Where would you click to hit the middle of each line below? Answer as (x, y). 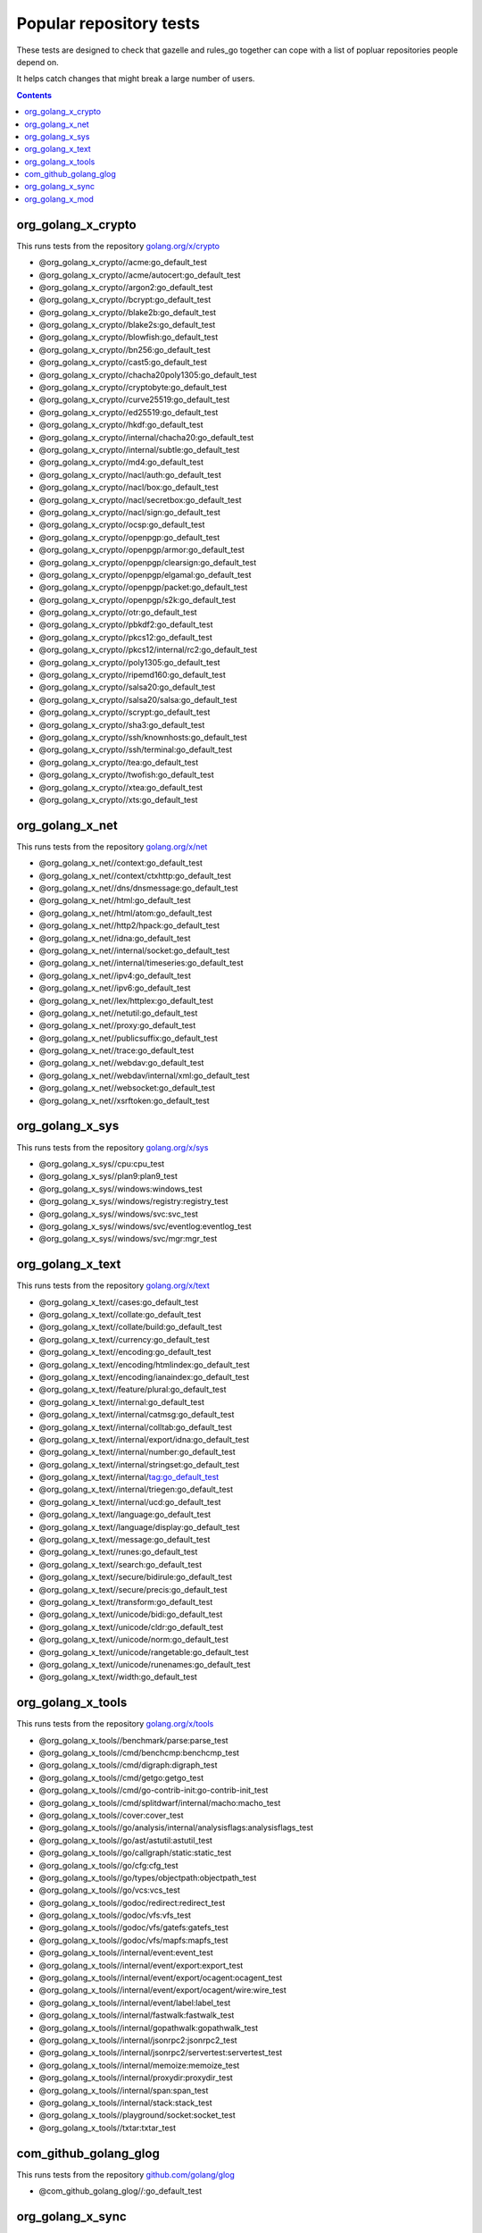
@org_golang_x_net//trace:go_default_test (116, 1050)
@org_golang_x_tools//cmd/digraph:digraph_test (128, 1765)
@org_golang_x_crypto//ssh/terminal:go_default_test (136, 749)
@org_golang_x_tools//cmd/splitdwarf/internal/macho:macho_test (160, 1802)
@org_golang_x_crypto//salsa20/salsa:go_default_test (138, 699)
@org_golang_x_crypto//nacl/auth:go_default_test (130, 474)
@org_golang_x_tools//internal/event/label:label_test (135, 2003)
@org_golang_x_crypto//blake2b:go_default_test (128, 312)
